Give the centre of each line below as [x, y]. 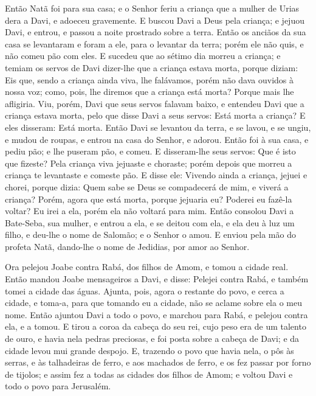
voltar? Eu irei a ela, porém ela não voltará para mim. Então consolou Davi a [149, 211]
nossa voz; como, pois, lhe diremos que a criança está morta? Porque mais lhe [149, 92]
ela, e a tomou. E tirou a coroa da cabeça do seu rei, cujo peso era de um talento [156, 326]
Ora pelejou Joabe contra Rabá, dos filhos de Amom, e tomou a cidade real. [147, 267]
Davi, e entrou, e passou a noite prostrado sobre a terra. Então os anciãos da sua [156, 32]
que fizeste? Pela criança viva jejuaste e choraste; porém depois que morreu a [149, 163]
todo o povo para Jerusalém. [58, 386]
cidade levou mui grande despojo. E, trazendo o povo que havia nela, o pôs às [149, 350]
